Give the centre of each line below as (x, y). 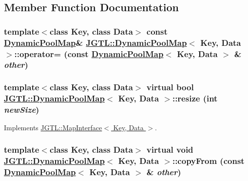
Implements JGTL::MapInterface (53, 128)
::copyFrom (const (208, 160)
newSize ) (22, 110)
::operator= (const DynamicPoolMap (89, 53)
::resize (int (195, 98)
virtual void (170, 149)
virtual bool (170, 87)
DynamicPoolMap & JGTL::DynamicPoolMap (95, 42)
